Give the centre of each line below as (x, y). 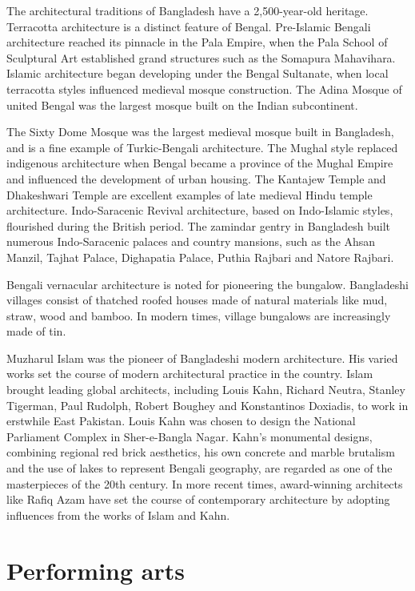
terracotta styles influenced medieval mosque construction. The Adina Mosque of (204, 88)
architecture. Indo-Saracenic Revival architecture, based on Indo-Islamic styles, (200, 210)
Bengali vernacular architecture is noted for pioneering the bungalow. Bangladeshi (207, 284)
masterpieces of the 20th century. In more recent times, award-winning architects (205, 483)
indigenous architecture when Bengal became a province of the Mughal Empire (200, 163)
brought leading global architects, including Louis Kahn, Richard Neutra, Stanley (206, 390)
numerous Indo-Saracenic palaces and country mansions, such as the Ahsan (191, 241)
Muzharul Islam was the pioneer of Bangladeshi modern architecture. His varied (202, 358)
